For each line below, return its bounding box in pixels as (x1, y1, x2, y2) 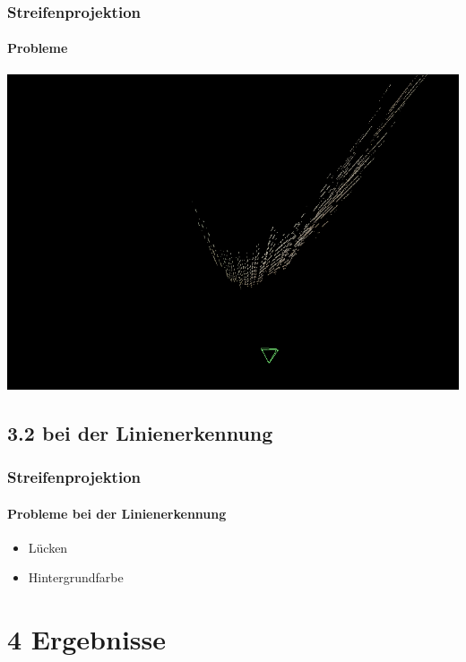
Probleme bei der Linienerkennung (7, 503, 227, 522)
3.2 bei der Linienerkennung (7, 418, 273, 446)
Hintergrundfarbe (28, 568, 124, 587)
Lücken (28, 537, 68, 556)
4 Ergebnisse (7, 621, 167, 658)
